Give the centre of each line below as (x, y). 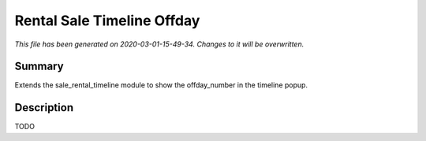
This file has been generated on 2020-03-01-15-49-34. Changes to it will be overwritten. (159, 44)
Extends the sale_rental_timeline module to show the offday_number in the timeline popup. (161, 85)
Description (44, 108)
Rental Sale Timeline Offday (107, 20)
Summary (39, 67)
